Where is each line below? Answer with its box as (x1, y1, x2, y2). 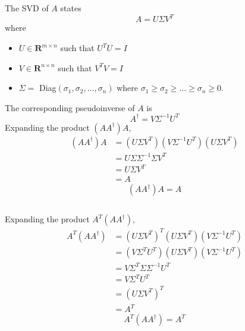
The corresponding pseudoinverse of (5, 101, 135, 114)
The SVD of (5, 2, 49, 14)
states (60, 2, 81, 14)
